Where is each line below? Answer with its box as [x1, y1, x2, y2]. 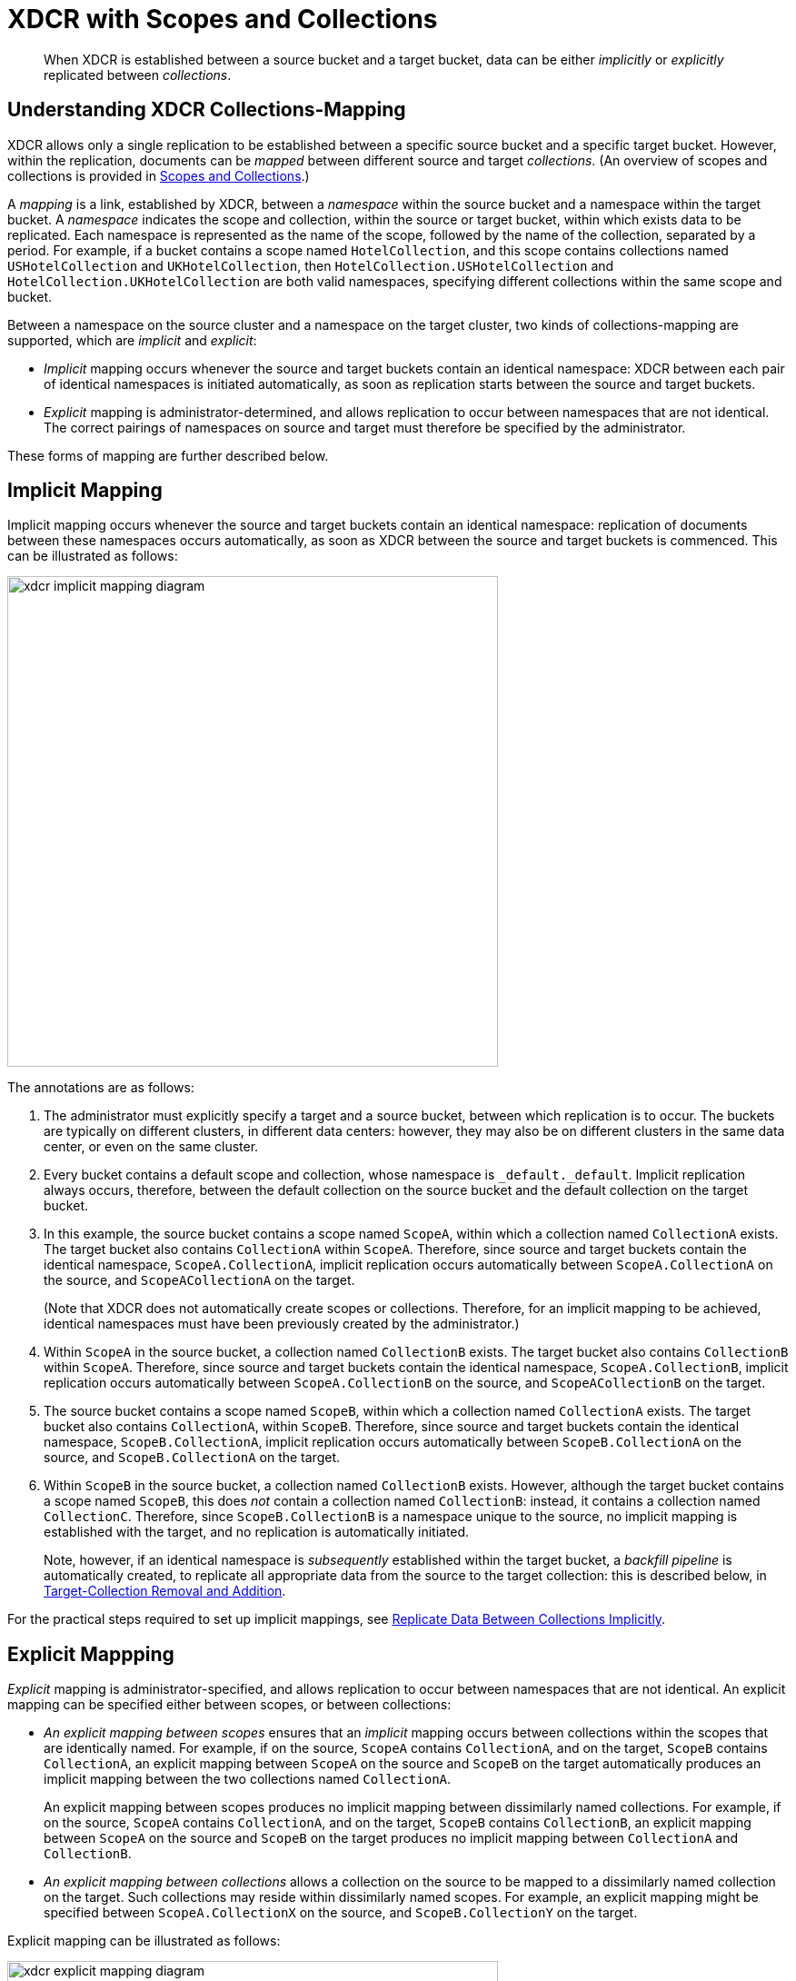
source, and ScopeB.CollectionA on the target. [44, 1449, 341, 1466]
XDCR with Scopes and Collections [7, 4, 438, 35]
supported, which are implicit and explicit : [7, 332, 257, 348]
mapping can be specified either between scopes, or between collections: [7, 1697, 452, 1713]
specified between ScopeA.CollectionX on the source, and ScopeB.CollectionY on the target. [44, 1905, 638, 1921]
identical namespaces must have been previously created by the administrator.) [44, 1316, 520, 1332]
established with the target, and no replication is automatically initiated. [44, 1524, 470, 1540]
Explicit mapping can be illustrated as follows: [7, 1933, 281, 1949]
